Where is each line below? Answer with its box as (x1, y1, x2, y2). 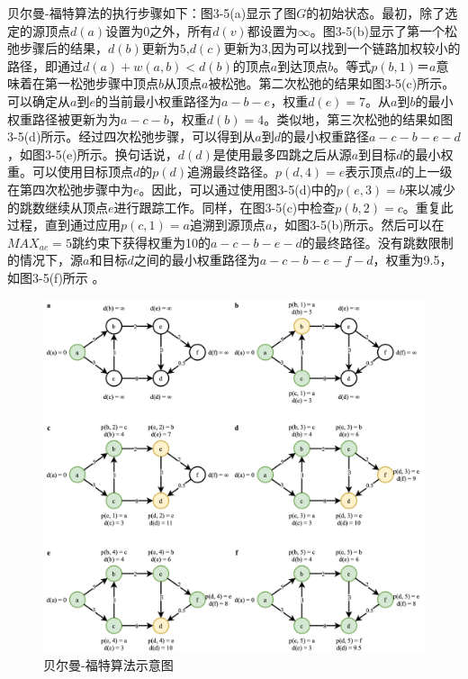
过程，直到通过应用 (7, 215, 121, 234)
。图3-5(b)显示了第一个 (310, 21, 445, 40)
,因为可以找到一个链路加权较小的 (267, 39, 461, 58)
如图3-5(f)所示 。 (7, 267, 105, 286)
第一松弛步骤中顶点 (44, 74, 158, 93)
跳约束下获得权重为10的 (71, 232, 211, 251)
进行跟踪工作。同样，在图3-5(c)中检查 (113, 197, 336, 216)
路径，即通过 (7, 56, 83, 75)
